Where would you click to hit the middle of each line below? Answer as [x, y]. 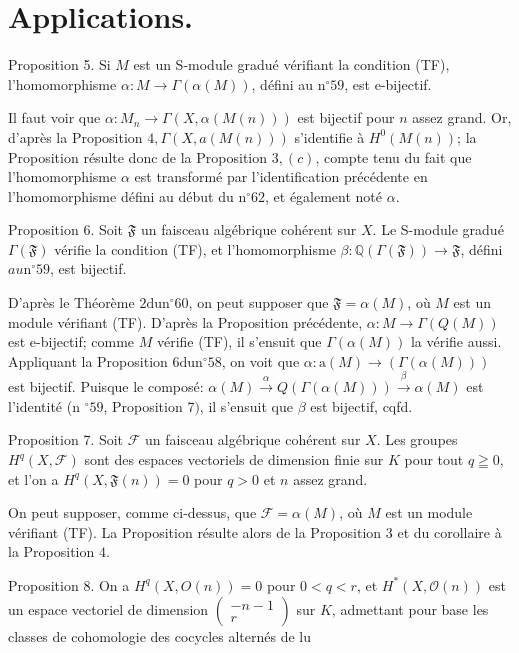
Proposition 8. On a [69, 584]
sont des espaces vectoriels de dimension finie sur [234, 459]
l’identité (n [44, 405]
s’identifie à [329, 136]
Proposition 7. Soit [66, 439]
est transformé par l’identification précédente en [281, 176]
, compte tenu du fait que [393, 156]
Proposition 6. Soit [66, 229]
